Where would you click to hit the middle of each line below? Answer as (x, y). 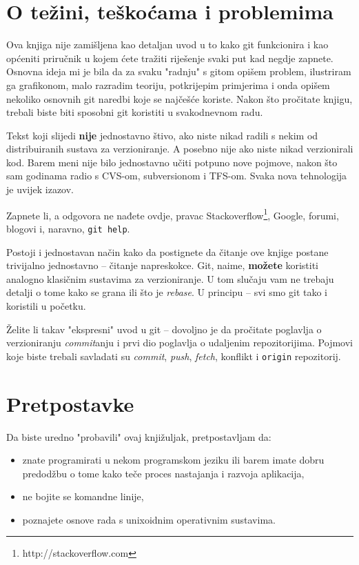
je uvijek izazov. (40, 189)
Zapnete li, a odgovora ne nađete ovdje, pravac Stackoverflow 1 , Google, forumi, (173, 214)
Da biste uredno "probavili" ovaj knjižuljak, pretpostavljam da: (139, 436)
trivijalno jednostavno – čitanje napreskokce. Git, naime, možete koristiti (163, 265)
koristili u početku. (46, 305)
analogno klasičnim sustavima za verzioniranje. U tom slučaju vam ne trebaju (170, 278)
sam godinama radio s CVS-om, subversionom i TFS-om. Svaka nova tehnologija (177, 176)
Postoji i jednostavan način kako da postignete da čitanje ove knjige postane (167, 251)
